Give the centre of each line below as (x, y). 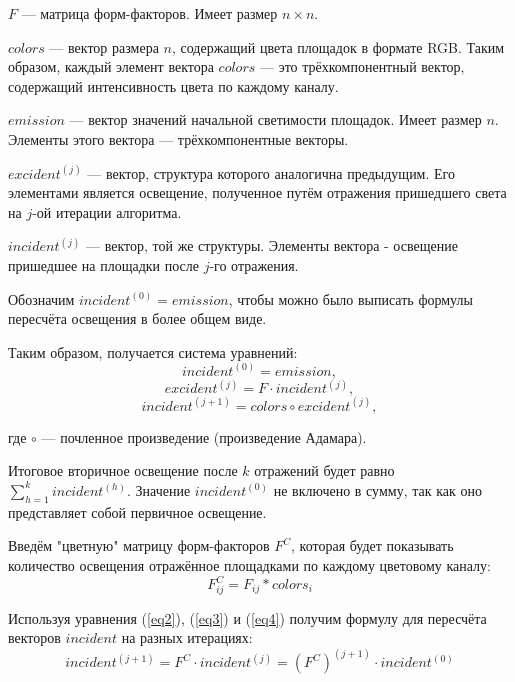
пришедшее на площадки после (103, 264)
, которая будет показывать (372, 545)
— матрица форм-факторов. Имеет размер (149, 13)
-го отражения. (254, 264)
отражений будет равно (324, 470)
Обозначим (41, 298)
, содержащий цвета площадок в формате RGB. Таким (338, 46)
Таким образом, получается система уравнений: (153, 351)
